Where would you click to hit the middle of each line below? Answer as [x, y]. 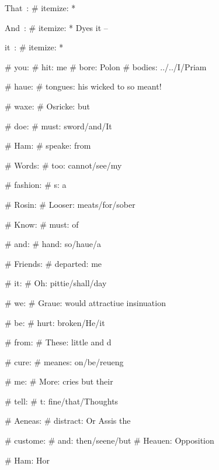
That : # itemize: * [40, 8]
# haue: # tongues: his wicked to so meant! [83, 86]
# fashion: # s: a [36, 185]
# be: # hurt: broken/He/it [55, 322]
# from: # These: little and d [58, 342]
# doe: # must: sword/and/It [58, 126]
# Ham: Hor [27, 460]
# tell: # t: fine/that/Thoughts [62, 401]
